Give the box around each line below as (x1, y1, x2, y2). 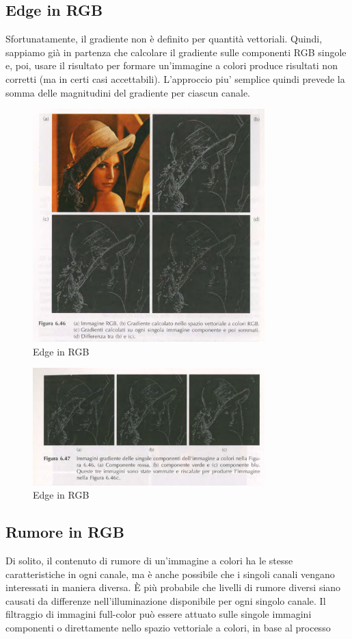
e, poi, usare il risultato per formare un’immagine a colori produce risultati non (5, 58, 338, 73)
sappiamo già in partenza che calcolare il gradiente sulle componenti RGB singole (5, 45, 347, 59)
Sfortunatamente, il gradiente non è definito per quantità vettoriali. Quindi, (5, 32, 323, 46)
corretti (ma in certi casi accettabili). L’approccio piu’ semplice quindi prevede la (5, 71, 345, 86)
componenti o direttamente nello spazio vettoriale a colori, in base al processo (5, 621, 331, 635)
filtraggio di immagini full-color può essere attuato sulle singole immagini (5, 607, 312, 621)
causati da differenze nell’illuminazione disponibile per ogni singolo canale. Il (5, 593, 326, 607)
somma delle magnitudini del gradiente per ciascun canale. (5, 85, 251, 99)
